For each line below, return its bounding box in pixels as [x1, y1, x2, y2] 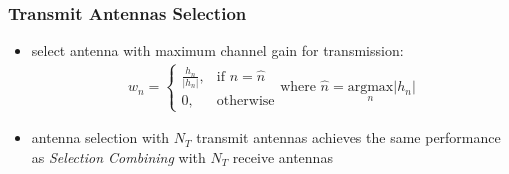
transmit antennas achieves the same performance [196, 127, 501, 148]
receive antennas [232, 147, 333, 168]
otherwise [216, 94, 275, 109]
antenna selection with [31, 127, 170, 148]
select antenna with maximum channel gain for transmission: [31, 40, 404, 61]
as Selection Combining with [31, 147, 206, 168]
